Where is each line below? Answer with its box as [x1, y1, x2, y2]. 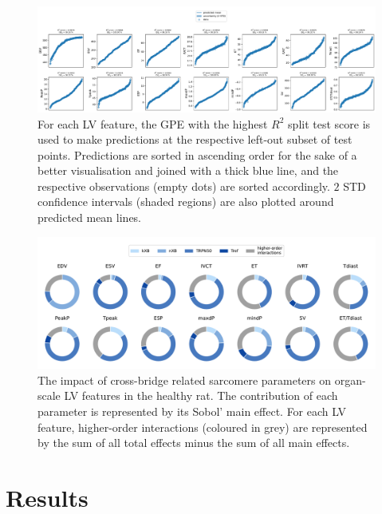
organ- [334, 371, 366, 388]
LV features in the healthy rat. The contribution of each [64, 387, 338, 404]
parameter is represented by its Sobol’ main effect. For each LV [37, 403, 346, 420]
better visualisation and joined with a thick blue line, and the [37, 162, 339, 179]
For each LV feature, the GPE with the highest [37, 115, 268, 132]
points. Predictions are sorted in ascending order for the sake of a [37, 146, 357, 163]
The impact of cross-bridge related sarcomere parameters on [37, 371, 332, 388]
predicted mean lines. [37, 209, 142, 226]
